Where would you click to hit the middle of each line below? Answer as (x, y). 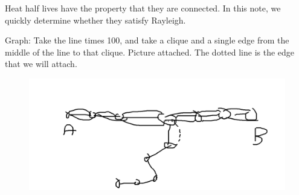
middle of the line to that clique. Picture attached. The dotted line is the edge (150, 52)
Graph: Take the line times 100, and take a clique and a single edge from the (147, 40)
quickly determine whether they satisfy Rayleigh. (95, 20)
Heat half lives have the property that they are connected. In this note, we (143, 8)
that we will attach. (41, 64)
